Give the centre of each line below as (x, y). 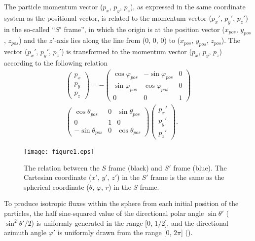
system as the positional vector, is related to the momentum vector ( (108, 17)
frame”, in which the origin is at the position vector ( (144, 29)
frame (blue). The (200, 167)
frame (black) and (135, 167)
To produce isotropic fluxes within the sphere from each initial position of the (121, 203)
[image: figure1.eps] (59, 152)
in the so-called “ (30, 29)
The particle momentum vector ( (54, 6)
